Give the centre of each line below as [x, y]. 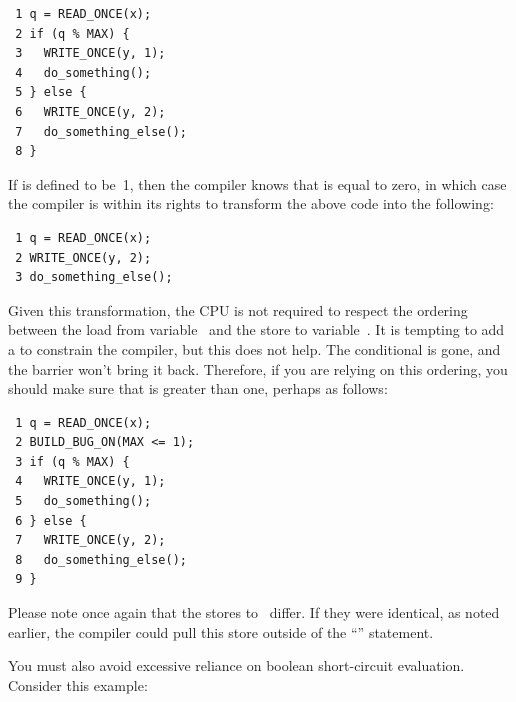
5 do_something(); [83, 501]
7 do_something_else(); [101, 131]
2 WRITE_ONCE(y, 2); [83, 257]
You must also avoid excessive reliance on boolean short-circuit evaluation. [236, 665]
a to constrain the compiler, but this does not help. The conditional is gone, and [254, 348]
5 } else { [51, 92]
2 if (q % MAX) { [72, 33]
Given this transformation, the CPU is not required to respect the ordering [238, 309]
